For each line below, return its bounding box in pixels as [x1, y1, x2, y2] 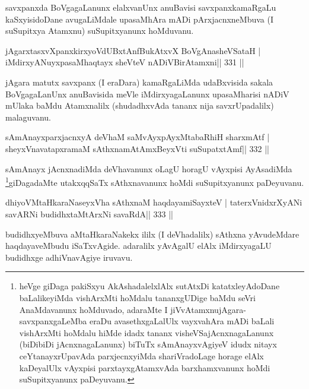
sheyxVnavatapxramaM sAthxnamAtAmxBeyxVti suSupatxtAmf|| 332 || [5, 142, 270, 154]
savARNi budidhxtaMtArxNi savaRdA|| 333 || [5, 207, 173, 220]
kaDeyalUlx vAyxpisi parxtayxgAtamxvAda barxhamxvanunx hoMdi [19, 361, 270, 374]
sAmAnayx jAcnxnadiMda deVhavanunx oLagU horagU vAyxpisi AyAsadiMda [5, 162, 292, 175]
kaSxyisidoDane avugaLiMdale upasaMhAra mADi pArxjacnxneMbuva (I [5, 12, 274, 25]
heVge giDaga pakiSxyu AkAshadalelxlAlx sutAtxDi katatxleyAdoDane [19, 280, 280, 292]
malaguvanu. [5, 110, 52, 123]
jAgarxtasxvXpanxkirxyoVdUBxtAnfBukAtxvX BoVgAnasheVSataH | [5, 44, 261, 56]
